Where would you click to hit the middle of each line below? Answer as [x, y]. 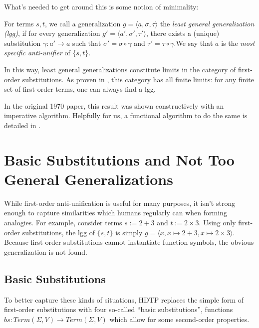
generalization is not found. [46, 251]
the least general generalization [207, 23]
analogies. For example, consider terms [63, 223]
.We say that [193, 43]
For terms [19, 23]
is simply [129, 232]
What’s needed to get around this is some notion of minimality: [101, 6]
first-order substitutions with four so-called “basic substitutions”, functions [119, 309]
